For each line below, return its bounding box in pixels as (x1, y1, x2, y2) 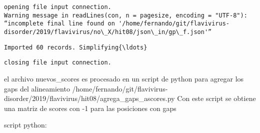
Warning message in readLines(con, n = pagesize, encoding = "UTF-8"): (4, 11, 247, 19)
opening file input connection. (4, 3, 111, 10)
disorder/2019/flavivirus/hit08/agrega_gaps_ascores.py (4, 93, 175, 103)
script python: (4, 119, 47, 130)
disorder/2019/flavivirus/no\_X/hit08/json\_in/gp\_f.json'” (4, 28, 212, 35)
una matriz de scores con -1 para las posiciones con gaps (4, 102, 176, 113)
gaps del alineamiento (4, 83, 70, 93)
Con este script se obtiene (177, 93, 256, 103)
